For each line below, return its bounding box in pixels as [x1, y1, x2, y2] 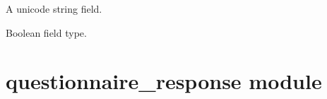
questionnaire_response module [6, 66, 322, 95]
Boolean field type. [6, 25, 87, 40]
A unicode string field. [6, 1, 102, 16]
